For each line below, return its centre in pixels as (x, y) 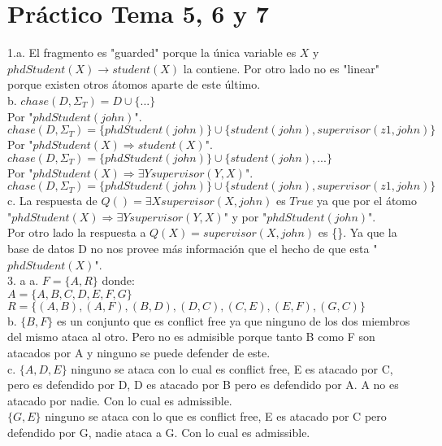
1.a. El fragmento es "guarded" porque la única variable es (152, 52)
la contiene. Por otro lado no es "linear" (281, 68)
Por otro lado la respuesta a (77, 232)
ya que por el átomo (367, 201)
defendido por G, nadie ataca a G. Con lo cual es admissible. (159, 432)
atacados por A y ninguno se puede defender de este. (139, 353)
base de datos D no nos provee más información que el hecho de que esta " (193, 249)
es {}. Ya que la (357, 232)
